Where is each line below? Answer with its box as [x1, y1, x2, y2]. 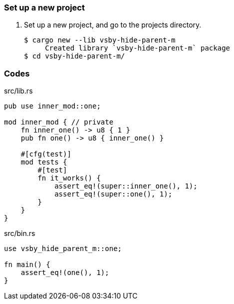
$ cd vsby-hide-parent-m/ [24, 52, 125, 60]
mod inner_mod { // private [4, 118, 114, 126]
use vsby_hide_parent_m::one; [4, 244, 122, 253]
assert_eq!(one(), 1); [20, 268, 109, 277]
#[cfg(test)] [20, 150, 71, 158]
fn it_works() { [37, 174, 101, 182]
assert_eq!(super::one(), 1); [54, 190, 173, 198]
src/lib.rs [4, 86, 33, 95]
